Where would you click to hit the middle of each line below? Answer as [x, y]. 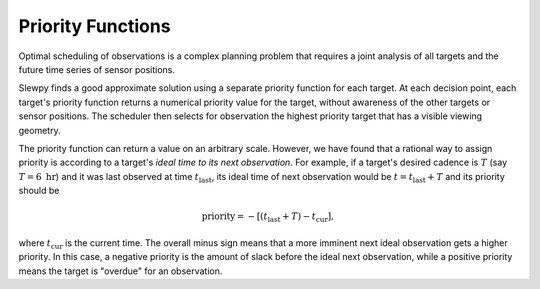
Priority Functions [94, 26]
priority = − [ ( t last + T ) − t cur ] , [268, 218]
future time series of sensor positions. [96, 69]
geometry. [39, 130]
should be [39, 191]
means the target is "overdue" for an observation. [120, 271]
